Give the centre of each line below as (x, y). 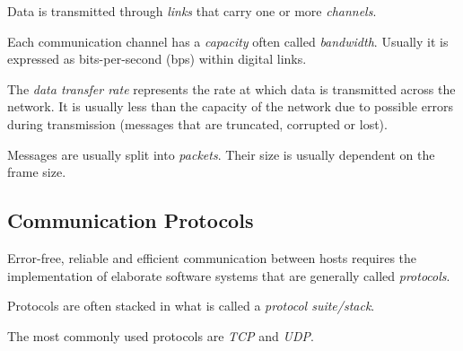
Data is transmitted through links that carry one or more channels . (192, 11)
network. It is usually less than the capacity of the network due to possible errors (230, 106)
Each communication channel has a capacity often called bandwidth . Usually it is (228, 41)
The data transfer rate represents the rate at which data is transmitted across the (231, 88)
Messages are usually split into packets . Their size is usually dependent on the (221, 154)
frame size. (37, 172)
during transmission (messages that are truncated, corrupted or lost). (197, 123)
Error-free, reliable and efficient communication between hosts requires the (212, 257)
